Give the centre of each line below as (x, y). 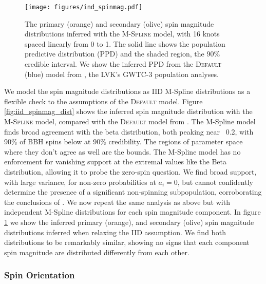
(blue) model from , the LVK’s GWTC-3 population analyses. (122, 74)
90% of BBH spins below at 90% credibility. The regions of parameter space (123, 141)
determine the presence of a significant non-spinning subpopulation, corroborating (133, 192)
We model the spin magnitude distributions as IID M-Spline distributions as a (127, 91)
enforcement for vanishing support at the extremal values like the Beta (116, 162)
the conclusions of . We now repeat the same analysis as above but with (117, 202)
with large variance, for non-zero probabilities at (80, 182)
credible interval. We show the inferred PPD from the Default (123, 64)
